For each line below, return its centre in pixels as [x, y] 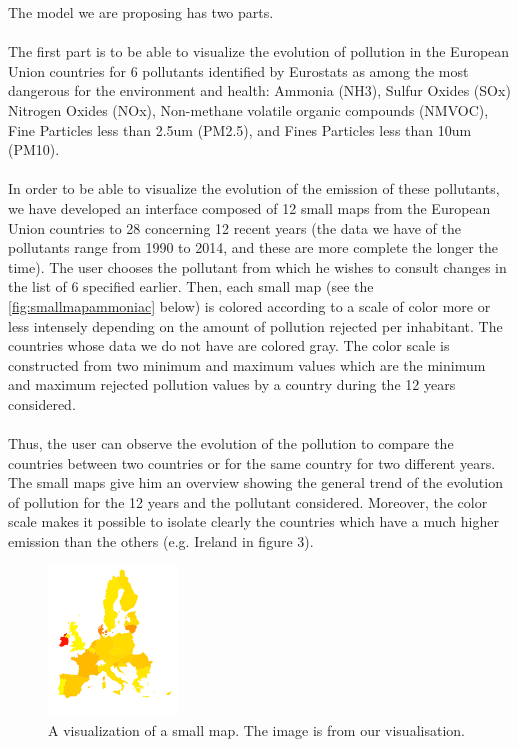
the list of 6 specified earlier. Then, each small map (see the [191, 286]
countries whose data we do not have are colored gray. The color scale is [229, 345]
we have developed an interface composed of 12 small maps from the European [249, 207]
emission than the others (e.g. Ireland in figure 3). [161, 541]
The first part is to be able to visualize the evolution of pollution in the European [259, 51]
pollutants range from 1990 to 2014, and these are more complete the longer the [253, 247]
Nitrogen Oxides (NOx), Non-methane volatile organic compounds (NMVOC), [248, 109]
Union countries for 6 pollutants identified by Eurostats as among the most [238, 70]
